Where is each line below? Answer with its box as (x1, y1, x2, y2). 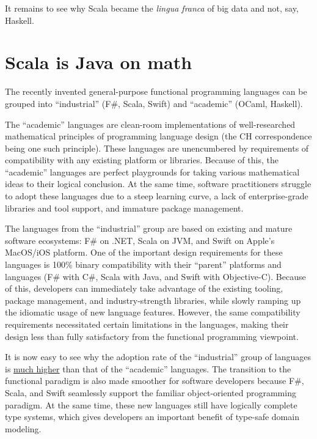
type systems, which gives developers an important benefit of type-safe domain (5, 410, 299, 423)
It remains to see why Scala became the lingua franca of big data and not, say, (5, 2, 299, 14)
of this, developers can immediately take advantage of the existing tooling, (5, 282, 283, 295)
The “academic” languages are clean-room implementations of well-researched (5, 117, 296, 130)
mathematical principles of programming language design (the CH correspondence (5, 130, 312, 142)
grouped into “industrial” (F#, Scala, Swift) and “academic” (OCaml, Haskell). (5, 97, 303, 109)
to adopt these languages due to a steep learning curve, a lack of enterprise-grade (5, 190, 308, 202)
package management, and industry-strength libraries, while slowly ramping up (5, 293, 301, 306)
